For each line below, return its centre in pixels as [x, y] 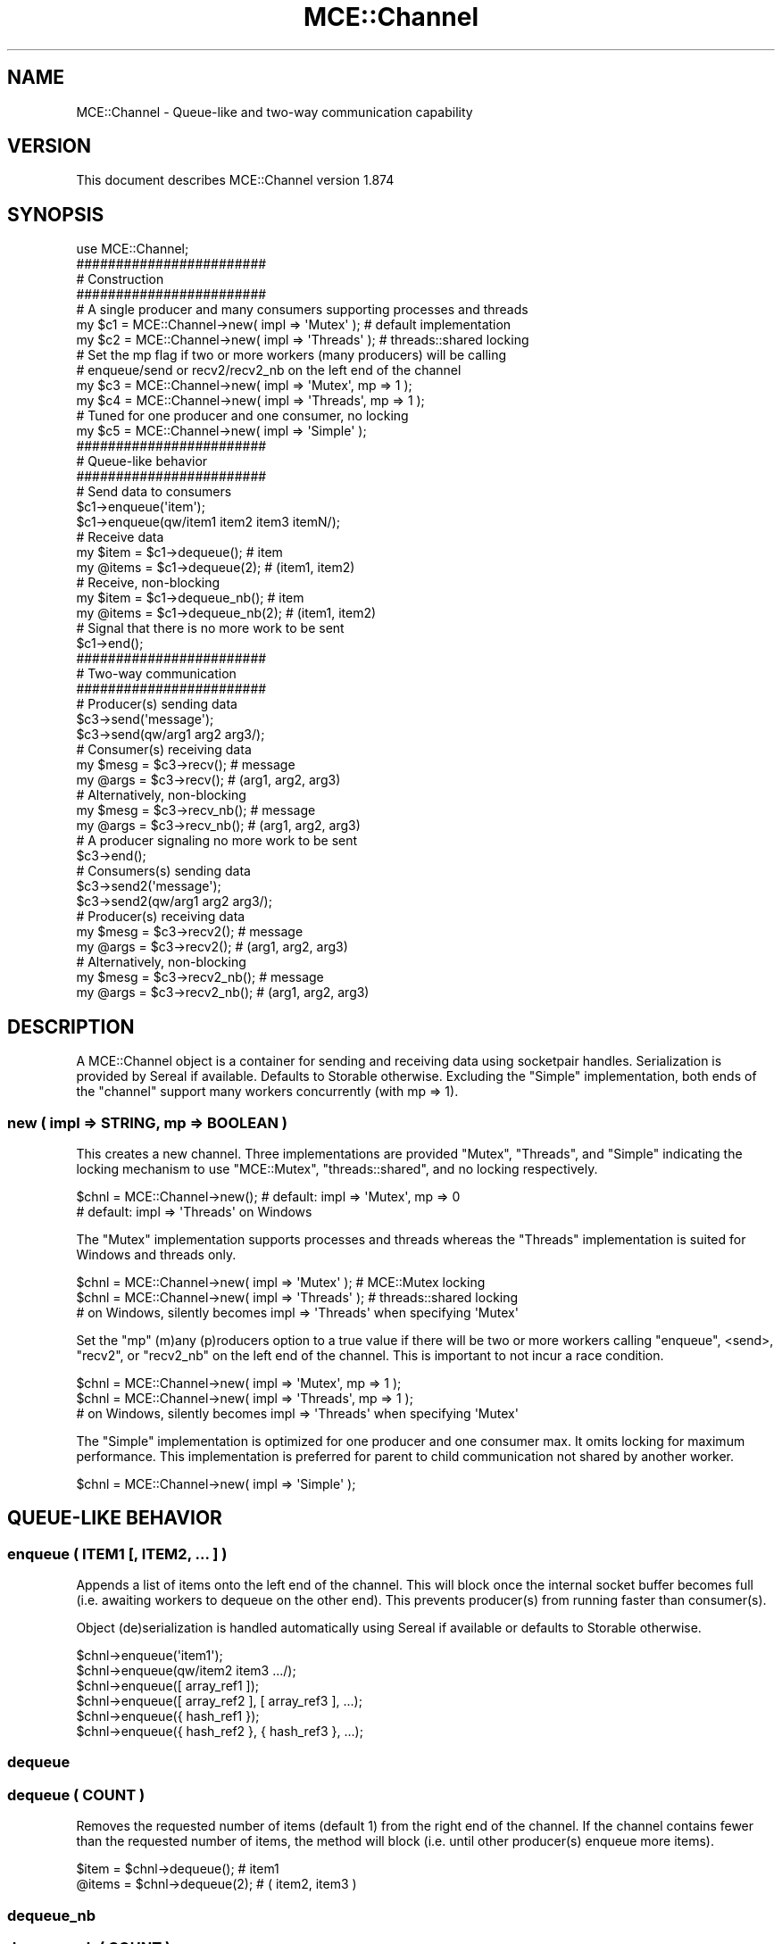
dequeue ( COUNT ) [76, 1794]
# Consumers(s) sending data [163, 871]
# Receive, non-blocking [148, 583]
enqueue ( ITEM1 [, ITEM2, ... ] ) [117, 1554]
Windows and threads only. [156, 1254]
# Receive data [120, 537]
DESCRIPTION [71, 1026]
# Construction [120, 279]
